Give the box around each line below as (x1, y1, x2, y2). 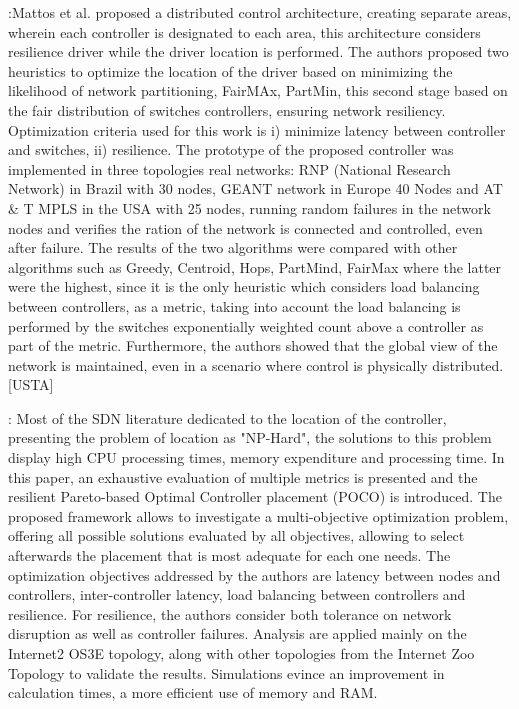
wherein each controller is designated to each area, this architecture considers (8, 21, 481, 42)
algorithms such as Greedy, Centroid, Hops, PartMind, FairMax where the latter (8, 256, 502, 277)
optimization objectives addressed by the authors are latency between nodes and (8, 564, 501, 585)
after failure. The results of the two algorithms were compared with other (8, 237, 458, 258)
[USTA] (8, 374, 54, 395)
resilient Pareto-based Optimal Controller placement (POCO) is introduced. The (8, 486, 502, 507)
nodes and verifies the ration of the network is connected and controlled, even (8, 217, 483, 238)
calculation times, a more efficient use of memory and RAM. (8, 682, 378, 703)
